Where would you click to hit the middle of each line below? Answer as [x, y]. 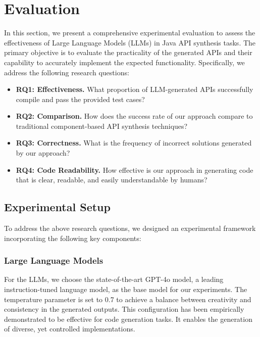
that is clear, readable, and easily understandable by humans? [112, 180]
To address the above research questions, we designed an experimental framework [130, 228]
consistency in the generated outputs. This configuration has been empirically [124, 309]
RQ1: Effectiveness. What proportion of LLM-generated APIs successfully [135, 89]
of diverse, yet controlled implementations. [70, 329]
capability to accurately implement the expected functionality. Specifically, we [124, 62]
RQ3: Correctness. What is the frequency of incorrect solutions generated [134, 143]
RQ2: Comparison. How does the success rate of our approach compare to [134, 116]
